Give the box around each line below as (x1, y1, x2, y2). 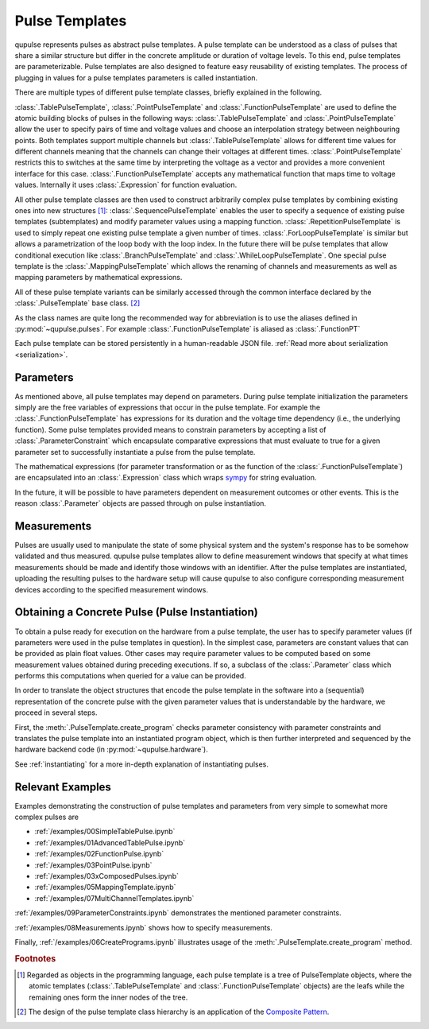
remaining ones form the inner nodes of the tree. (29, 992, 188, 1002)
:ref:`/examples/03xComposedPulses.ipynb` (34, 872, 179, 881)
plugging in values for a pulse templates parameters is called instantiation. (14, 72, 258, 83)
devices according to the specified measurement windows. (14, 584, 208, 594)
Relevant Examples (14, 780, 111, 794)
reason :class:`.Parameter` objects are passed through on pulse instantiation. (14, 499, 266, 508)
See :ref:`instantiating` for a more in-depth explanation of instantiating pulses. (14, 759, 269, 769)
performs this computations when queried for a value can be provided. (14, 671, 246, 681)
